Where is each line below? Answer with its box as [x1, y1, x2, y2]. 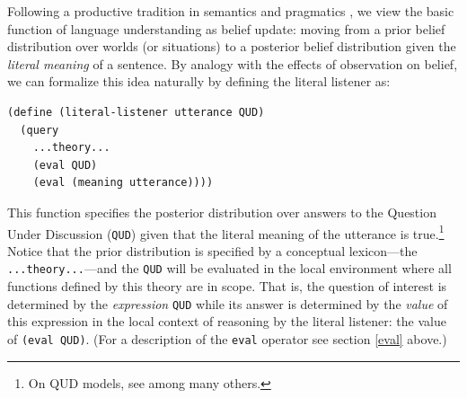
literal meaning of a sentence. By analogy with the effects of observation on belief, [7, 54, 458, 73]
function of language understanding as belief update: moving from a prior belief [7, 19, 445, 38]
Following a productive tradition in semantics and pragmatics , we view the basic [7, 2, 454, 20]
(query [20, 123, 59, 137]
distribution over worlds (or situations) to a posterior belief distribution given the [7, 37, 456, 56]
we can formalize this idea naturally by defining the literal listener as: [7, 72, 391, 91]
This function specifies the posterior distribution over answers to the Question [7, 202, 436, 221]
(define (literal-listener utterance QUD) [7, 105, 265, 119]
